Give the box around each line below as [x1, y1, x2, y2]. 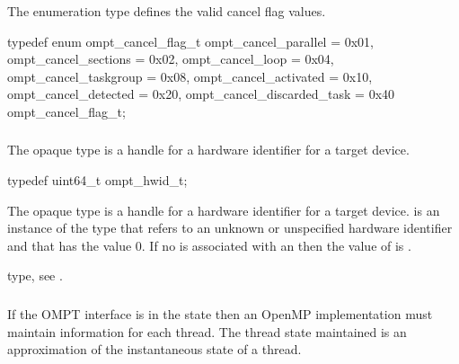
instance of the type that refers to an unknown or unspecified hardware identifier [7, 218, 453, 237]
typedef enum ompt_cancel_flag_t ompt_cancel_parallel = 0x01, [7, 31, 374, 50]
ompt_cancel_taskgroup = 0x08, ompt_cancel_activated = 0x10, [7, 67, 373, 85]
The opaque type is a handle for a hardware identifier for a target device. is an [7, 200, 440, 219]
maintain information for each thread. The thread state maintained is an [7, 322, 407, 341]
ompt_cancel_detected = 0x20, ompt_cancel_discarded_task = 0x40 [7, 84, 395, 103]
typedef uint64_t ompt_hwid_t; [7, 171, 188, 190]
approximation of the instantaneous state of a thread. [7, 340, 302, 359]
